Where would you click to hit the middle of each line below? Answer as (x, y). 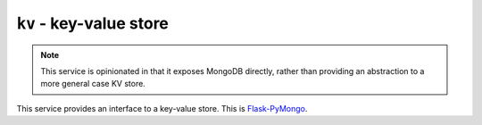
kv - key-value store (93, 23)
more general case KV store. (93, 84)
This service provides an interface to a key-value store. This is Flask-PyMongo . (162, 108)
